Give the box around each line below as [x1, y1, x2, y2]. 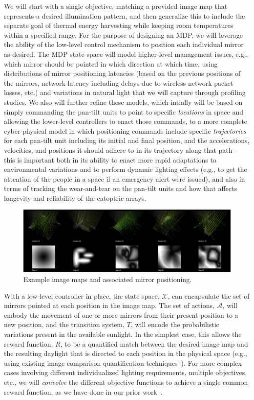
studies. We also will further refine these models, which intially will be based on [4, 96, 243, 107]
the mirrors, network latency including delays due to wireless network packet [4, 77, 233, 88]
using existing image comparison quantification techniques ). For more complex [4, 357, 242, 368]
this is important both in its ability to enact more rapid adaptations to [4, 154, 216, 165]
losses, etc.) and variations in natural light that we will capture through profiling [4, 87, 246, 97]
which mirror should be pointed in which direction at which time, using [4, 58, 218, 69]
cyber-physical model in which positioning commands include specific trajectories [4, 125, 246, 136]
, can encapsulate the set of [168, 290, 250, 301]
